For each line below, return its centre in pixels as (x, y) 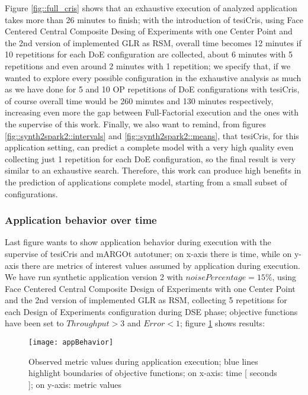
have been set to (34, 323)
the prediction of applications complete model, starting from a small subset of (146, 182)
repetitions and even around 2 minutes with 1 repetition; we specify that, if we (148, 65)
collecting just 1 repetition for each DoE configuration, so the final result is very (150, 158)
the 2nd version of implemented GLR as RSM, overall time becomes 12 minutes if (153, 42)
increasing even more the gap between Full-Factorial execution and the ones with (152, 112)
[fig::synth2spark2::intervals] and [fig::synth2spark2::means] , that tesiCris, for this (152, 135)
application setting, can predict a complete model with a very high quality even (149, 147)
